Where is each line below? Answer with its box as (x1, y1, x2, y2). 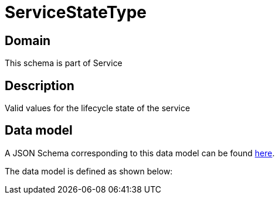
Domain (5, 33, 51, 48)
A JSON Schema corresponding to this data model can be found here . (5, 147, 275, 158)
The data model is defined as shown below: (5, 166, 173, 176)
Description (5, 78, 74, 93)
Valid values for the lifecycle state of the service (5, 103, 190, 114)
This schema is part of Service (5, 58, 123, 68)
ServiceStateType (5, 2, 147, 22)
